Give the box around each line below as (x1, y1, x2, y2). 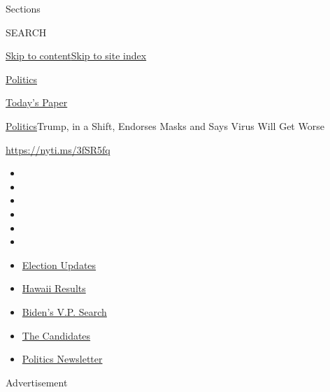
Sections (6, 1, 41, 15)
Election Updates (22, 257, 96, 272)
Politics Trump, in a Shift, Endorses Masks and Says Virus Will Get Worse (6, 118, 324, 133)
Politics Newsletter (22, 351, 103, 366)
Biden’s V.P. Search (22, 304, 107, 319)
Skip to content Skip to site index (6, 48, 147, 63)
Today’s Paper (6, 95, 68, 110)
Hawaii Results (22, 281, 86, 296)
